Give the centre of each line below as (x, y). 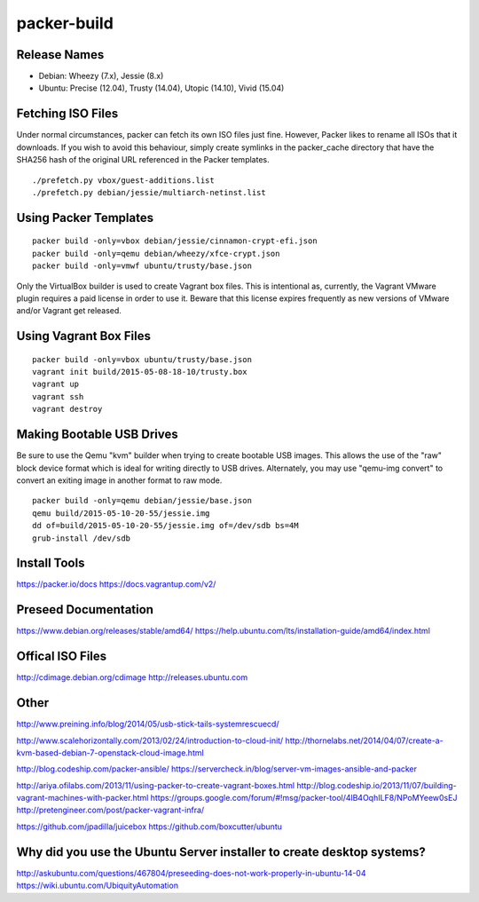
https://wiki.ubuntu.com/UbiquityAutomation (98, 886)
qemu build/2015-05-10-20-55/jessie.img (121, 513)
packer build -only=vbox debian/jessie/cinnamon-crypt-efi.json (175, 241)
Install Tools (51, 563)
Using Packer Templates (85, 218)
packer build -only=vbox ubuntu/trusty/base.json (142, 359)
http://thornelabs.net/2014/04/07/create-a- (364, 740)
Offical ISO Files (62, 657)
